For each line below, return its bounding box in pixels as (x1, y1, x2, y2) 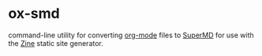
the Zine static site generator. (8, 38, 104, 47)
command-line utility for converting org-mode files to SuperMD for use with (8, 30, 254, 40)
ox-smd (8, 5, 61, 23)
